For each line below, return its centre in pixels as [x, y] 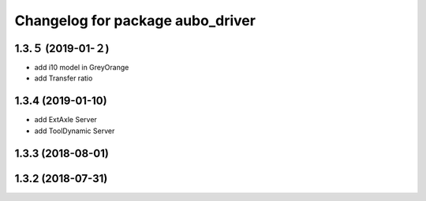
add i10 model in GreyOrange [82, 68]
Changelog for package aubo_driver [135, 20]
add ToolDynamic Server [75, 131]
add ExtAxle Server [66, 120]
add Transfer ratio [64, 78]
